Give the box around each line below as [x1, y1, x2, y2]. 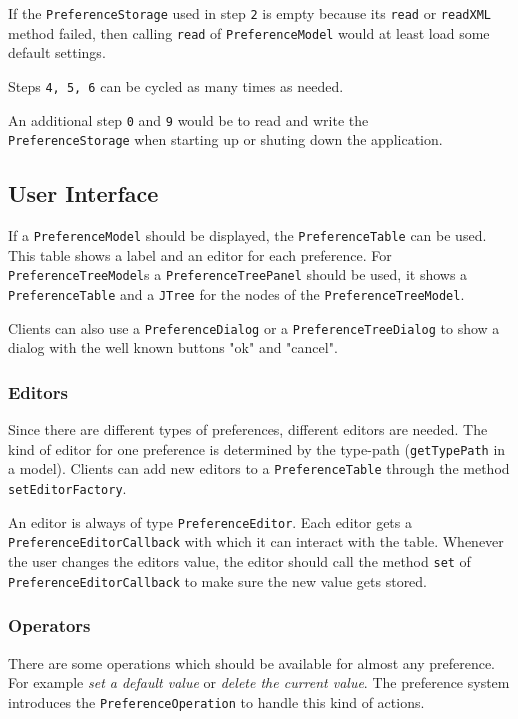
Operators [8, 613, 91, 638]
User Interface [8, 178, 159, 209]
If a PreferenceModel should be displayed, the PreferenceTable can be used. [8, 225, 487, 246]
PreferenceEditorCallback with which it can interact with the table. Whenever [8, 531, 504, 552]
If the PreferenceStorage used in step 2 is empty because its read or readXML [8, 3, 491, 23]
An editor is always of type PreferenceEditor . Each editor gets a [8, 511, 412, 532]
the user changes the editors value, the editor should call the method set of [8, 550, 471, 571]
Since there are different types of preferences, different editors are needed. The [8, 419, 488, 440]
